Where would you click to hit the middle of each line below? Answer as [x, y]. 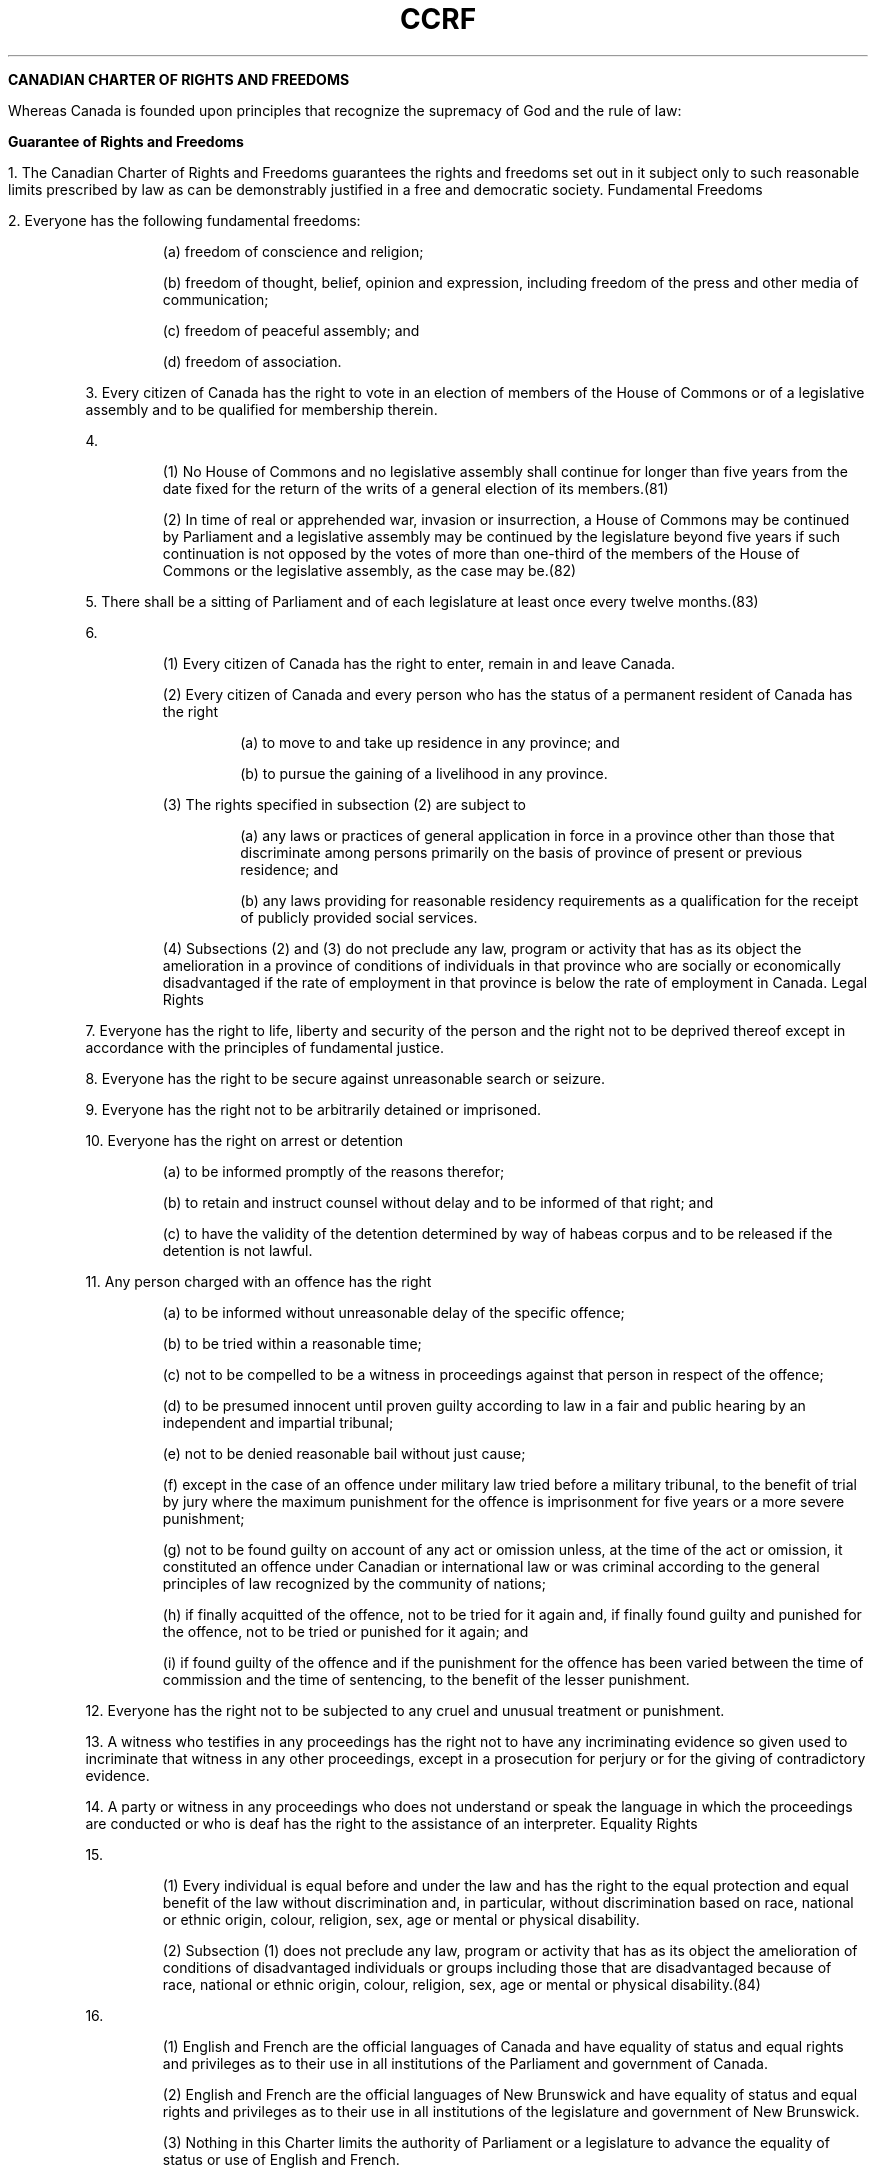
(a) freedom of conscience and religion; [293, 251]
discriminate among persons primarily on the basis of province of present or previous [521, 852]
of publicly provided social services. [359, 917]
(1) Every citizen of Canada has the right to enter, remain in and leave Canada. [419, 663]
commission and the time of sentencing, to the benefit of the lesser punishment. [426, 1679]
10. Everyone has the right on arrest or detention [244, 1140]
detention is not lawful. [237, 1250]
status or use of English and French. [281, 2159]
